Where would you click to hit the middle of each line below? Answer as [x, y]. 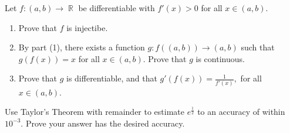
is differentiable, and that [112, 78]
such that [258, 47]
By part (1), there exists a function [82, 47]
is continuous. [220, 58]
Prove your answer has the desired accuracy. [105, 123]
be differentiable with [117, 8]
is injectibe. [87, 27]
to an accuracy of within [241, 112]
